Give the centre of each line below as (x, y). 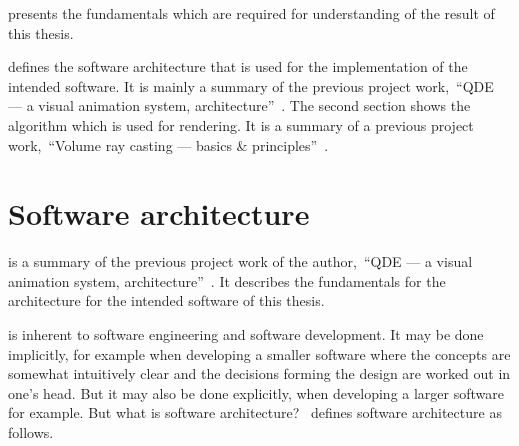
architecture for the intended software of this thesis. (166, 300)
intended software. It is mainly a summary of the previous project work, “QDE (251, 85)
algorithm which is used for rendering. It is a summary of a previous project (241, 124)
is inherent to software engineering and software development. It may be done (246, 334)
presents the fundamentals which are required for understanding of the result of (251, 13)
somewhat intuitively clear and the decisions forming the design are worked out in (259, 373)
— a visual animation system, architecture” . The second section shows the (239, 105)
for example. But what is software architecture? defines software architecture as (255, 412)
